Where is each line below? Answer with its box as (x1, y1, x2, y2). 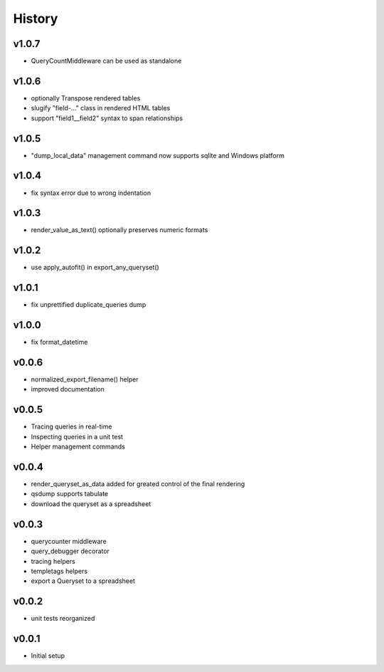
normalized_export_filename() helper (31, 375, 139, 384)
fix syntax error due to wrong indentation (31, 189, 151, 197)
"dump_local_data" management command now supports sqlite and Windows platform (31, 151, 284, 159)
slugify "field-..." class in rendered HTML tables (31, 104, 171, 112)
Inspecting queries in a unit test (31, 432, 124, 441)
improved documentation (31, 385, 105, 394)
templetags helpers (31, 567, 88, 575)
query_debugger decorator (31, 547, 110, 555)
